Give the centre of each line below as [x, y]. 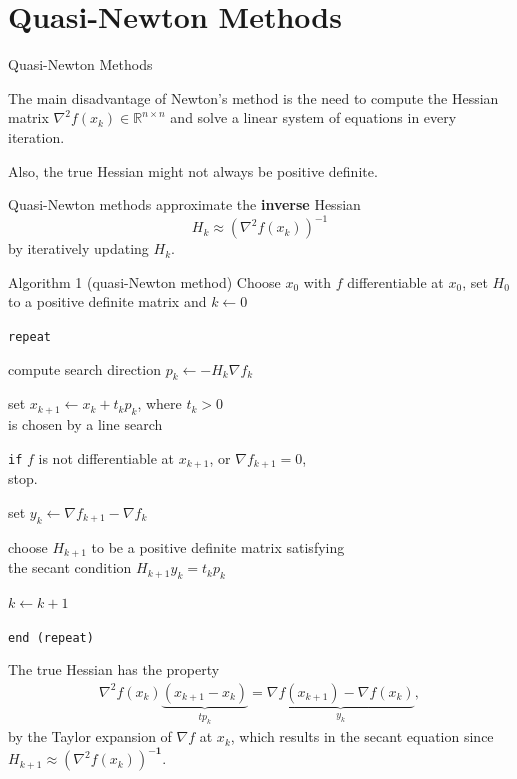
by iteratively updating [78, 248]
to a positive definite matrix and [107, 301]
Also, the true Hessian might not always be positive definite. [193, 170]
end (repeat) [51, 637]
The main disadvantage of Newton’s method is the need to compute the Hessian [253, 97]
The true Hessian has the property [114, 669]
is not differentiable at [106, 457]
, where [159, 403]
